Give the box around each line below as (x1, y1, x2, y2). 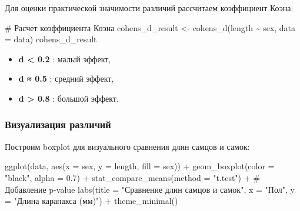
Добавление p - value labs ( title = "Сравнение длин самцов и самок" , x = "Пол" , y (5, 183, 295, 195)
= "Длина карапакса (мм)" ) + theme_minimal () (5, 195, 178, 207)
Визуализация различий (5, 117, 111, 132)
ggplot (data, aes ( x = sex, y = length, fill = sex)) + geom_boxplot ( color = (5, 160, 275, 172)
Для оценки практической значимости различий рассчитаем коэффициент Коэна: (5, 2, 294, 14)
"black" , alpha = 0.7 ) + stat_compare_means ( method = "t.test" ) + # (5, 171, 260, 183)
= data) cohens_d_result (5, 33, 97, 45)
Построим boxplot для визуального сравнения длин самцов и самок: (5, 140, 250, 152)
